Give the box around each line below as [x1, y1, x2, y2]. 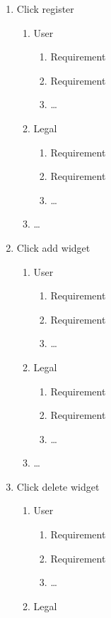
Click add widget [16, 240, 90, 255]
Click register [16, 1, 74, 16]
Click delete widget [16, 479, 100, 494]
